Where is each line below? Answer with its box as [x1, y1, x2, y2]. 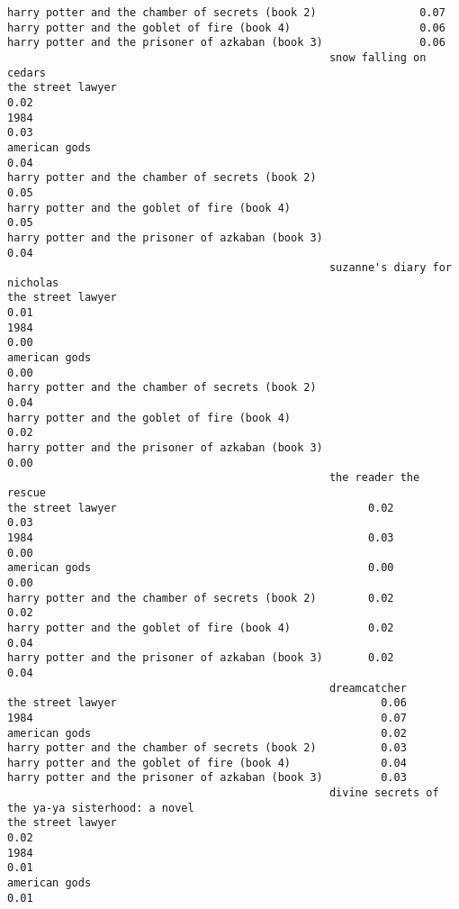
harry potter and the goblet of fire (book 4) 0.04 [7, 756, 407, 769]
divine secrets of [328, 786, 439, 800]
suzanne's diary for [328, 261, 452, 275]
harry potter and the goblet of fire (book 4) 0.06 [7, 21, 445, 34]
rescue [7, 486, 46, 499]
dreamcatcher [328, 681, 407, 695]
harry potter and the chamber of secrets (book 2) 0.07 [7, 6, 445, 19]
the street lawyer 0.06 [7, 696, 407, 710]
